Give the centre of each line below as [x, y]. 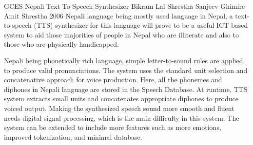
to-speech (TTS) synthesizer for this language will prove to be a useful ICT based [126, 25]
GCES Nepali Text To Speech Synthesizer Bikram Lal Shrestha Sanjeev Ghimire [125, 6]
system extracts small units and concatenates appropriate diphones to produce [121, 99]
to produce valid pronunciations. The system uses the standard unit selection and [126, 70]
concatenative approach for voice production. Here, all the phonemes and [113, 80]
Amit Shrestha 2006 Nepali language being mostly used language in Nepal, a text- [127, 15]
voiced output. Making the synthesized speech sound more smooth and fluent [119, 108]
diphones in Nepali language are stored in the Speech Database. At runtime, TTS [126, 89]
